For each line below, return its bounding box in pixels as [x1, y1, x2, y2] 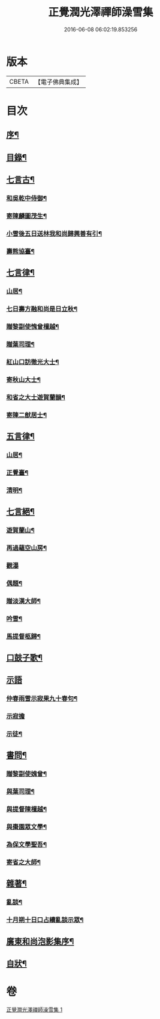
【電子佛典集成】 [34, 78, 83, 86]
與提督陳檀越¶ [6, 805, 47, 814]
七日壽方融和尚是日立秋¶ [6, 305, 78, 313]
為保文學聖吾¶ [6, 841, 47, 849]
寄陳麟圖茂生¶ [6, 211, 47, 220]
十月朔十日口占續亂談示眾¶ [6, 916, 84, 924]
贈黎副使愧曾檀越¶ [6, 322, 59, 331]
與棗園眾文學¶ [6, 823, 47, 831]
